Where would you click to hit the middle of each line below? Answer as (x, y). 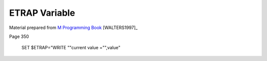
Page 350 (19, 36)
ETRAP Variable (42, 13)
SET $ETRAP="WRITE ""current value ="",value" (71, 48)
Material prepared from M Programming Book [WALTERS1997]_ (73, 28)
